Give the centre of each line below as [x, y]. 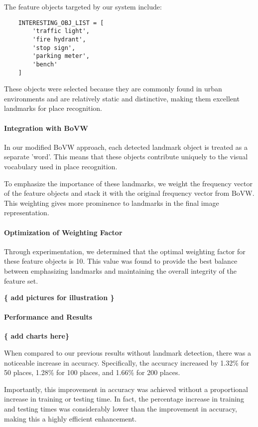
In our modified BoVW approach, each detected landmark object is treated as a [126, 147]
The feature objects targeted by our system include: [83, 6]
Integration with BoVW [46, 128]
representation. [27, 213]
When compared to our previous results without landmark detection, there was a [128, 353]
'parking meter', [61, 56]
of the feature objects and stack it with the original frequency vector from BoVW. [129, 193]
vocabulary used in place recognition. [61, 166]
